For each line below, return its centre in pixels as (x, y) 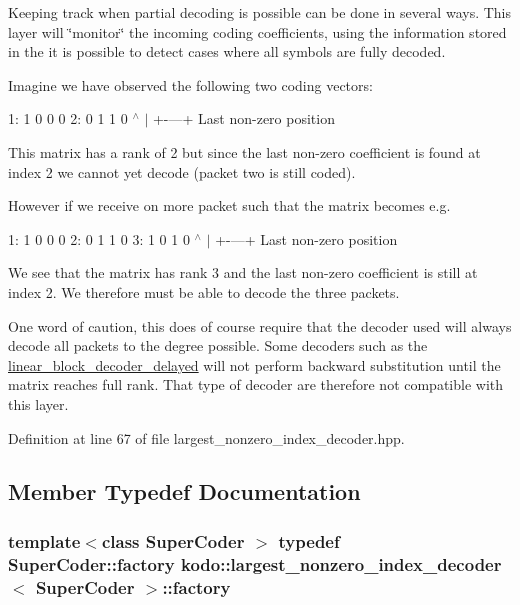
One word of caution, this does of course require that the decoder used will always (260, 325)
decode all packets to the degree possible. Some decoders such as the (218, 345)
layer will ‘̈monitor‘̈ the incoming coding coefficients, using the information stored (257, 31)
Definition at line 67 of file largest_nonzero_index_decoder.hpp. (206, 437)
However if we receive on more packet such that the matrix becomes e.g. (229, 205)
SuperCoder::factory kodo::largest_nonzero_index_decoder (255, 563)
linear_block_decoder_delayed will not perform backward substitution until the (254, 364)
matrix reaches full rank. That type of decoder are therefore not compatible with (256, 384)
